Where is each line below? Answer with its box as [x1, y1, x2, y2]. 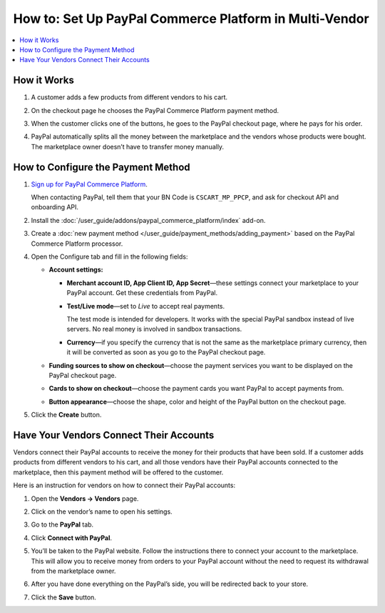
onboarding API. [31, 203, 78, 211]
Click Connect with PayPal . [31, 533, 113, 542]
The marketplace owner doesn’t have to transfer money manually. [31, 142, 225, 151]
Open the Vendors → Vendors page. [31, 494, 139, 503]
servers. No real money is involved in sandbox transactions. [66, 325, 242, 334]
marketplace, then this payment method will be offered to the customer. [13, 468, 224, 477]
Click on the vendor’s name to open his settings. [31, 507, 173, 516]
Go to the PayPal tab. [31, 520, 94, 529]
